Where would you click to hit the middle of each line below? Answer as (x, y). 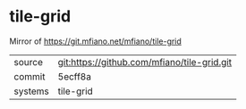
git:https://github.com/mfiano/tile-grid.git (145, 62)
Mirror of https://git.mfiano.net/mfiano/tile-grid (95, 41)
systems (31, 91)
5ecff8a (75, 76)
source (28, 62)
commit (30, 76)
